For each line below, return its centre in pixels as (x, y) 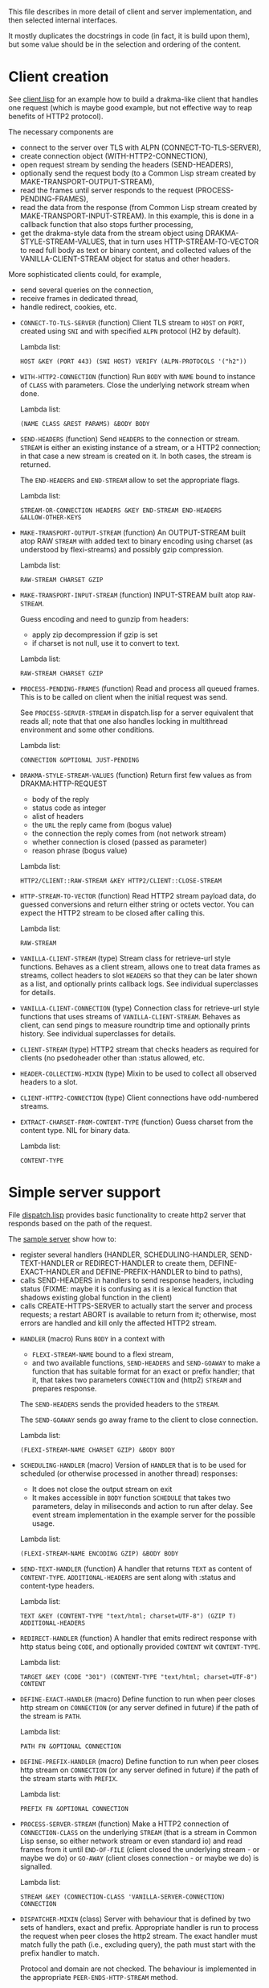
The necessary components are (61, 131)
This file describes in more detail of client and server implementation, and (130, 12)
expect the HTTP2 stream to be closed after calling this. (112, 912)
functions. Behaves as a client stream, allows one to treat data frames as (140, 966)
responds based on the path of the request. (80, 1223)
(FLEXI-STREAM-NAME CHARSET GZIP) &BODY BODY (97, 1450)
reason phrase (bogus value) (79, 850)
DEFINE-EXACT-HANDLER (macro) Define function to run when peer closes (137, 1699)
